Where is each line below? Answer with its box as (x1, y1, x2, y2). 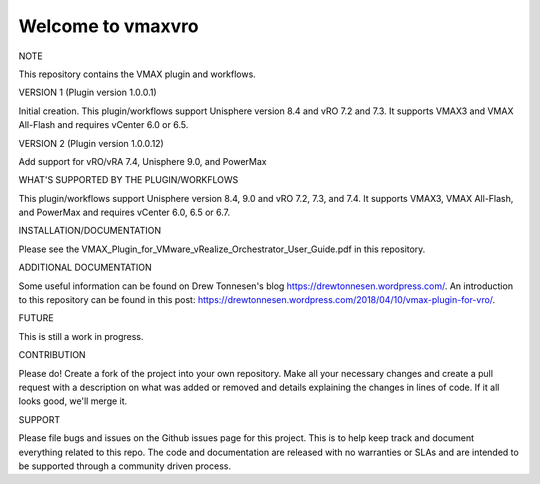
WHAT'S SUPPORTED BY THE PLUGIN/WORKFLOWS (18, 174, 239, 186)
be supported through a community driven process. (18, 460, 232, 472)
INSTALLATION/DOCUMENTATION (18, 225, 162, 237)
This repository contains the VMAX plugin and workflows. (18, 68, 257, 80)
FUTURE (18, 312, 54, 324)
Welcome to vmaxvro (18, 15, 199, 37)
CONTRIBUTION (18, 349, 86, 361)
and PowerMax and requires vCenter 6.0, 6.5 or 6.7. (18, 206, 231, 219)
